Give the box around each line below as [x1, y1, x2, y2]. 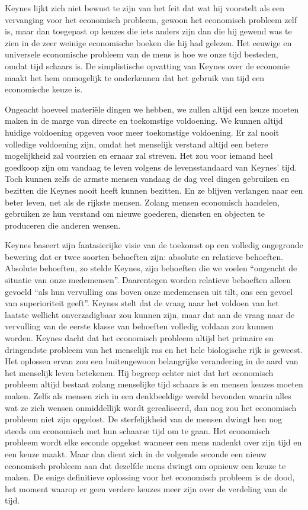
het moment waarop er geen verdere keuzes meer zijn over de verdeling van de [5, 482, 288, 495]
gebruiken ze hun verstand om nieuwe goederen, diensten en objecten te [5, 207, 265, 220]
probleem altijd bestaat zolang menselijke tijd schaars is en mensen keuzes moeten [5, 378, 303, 390]
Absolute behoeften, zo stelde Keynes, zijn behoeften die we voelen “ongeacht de [5, 262, 297, 274]
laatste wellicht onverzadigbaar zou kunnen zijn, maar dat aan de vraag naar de [5, 308, 295, 320]
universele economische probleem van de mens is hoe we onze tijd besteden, [5, 48, 278, 60]
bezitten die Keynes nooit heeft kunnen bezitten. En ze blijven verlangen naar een [5, 184, 303, 196]
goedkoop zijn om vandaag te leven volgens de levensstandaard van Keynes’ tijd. [5, 161, 297, 173]
